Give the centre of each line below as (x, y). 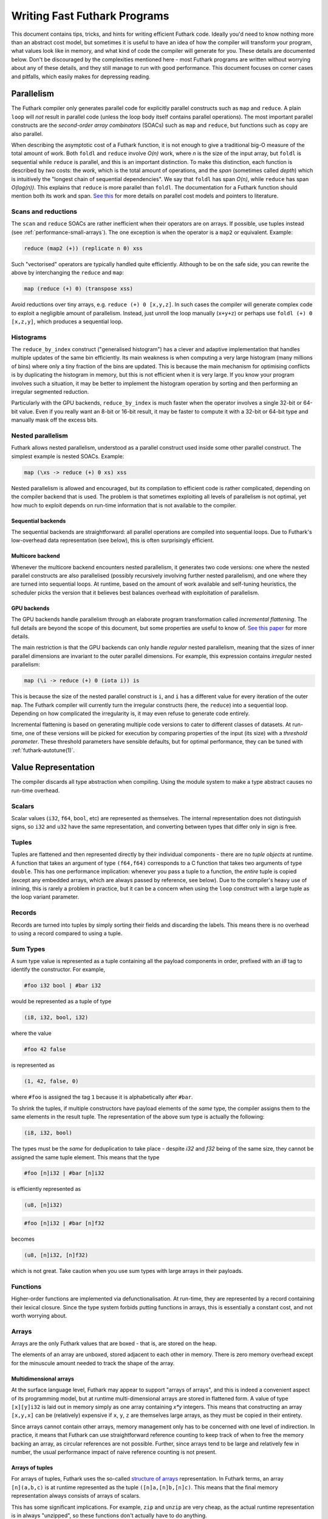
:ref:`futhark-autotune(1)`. (43, 750)
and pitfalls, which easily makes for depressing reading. (81, 77)
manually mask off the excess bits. (55, 420)
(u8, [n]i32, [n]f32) (56, 1255)
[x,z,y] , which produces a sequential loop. (67, 321)
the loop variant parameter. (45, 897)
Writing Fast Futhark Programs (90, 16)
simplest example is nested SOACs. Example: (68, 456)
